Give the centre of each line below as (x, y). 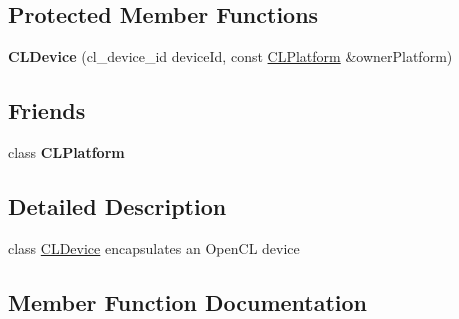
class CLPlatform (66, 152)
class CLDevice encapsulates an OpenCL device (154, 247)
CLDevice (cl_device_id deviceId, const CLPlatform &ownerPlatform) (230, 56)
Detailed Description (117, 205)
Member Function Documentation (188, 301)
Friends (47, 110)
